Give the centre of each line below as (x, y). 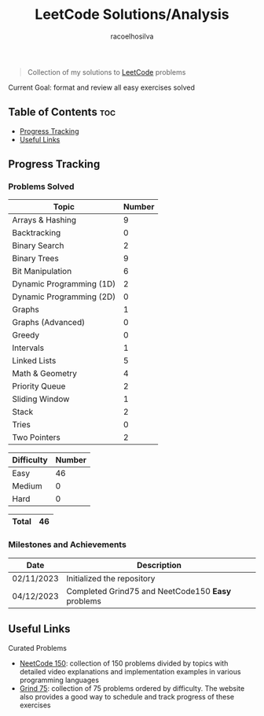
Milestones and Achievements (68, 544)
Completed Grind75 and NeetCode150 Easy (149, 591)
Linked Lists (34, 361)
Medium (27, 486)
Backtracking (37, 233)
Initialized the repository (111, 578)
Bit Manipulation (42, 271)
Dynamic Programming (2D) (64, 297)
